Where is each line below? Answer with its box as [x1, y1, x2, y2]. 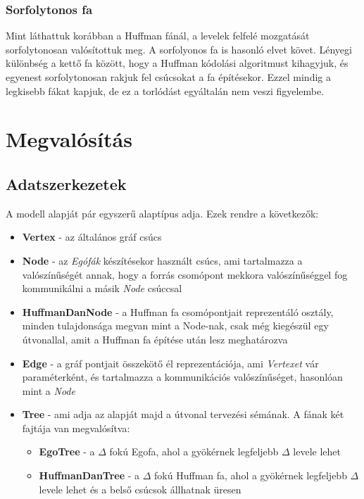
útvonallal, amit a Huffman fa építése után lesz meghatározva [22, 331, 288, 346]
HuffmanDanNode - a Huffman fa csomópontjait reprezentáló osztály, [22, 304, 334, 319]
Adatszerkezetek [6, 172, 127, 194]
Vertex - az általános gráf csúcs [22, 229, 162, 244]
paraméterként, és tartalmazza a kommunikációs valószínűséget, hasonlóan [22, 369, 343, 384]
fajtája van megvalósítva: [22, 420, 130, 435]
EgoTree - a [39, 444, 95, 459]
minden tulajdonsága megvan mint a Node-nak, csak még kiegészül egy [22, 318, 329, 333]
